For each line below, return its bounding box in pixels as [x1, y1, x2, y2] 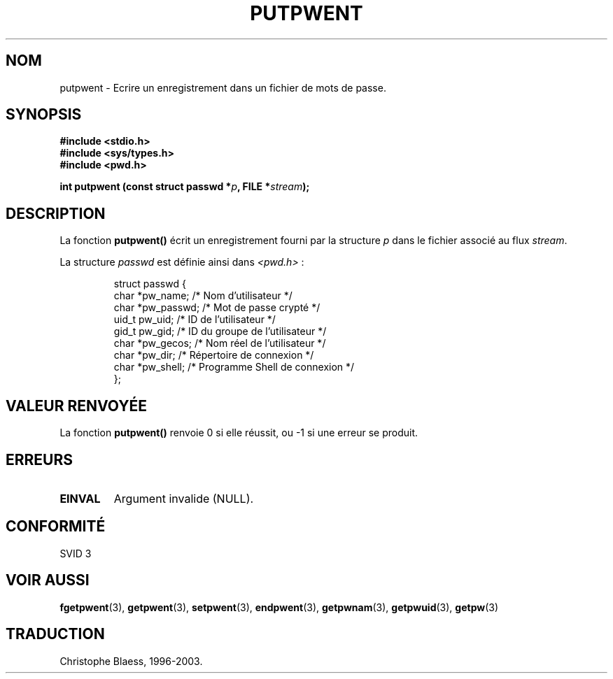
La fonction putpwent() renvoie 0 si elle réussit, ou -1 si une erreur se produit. [59, 427, 418, 439]
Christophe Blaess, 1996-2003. [59, 655, 203, 667]
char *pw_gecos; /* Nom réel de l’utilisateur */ [113, 337, 326, 350]
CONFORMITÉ [6, 517, 106, 536]
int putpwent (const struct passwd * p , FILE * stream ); [59, 180, 310, 193]
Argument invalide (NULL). [113, 491, 254, 506]
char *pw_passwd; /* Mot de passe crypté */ [113, 301, 320, 314]
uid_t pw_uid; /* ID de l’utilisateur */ [113, 313, 276, 326]
